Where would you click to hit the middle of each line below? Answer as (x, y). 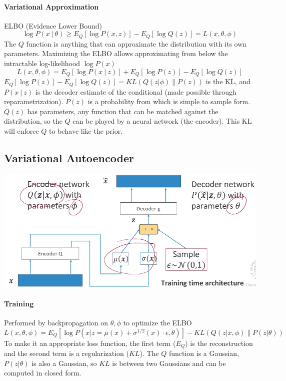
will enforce (21, 130)
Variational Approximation (51, 6)
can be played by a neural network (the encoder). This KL (162, 121)
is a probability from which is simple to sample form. (169, 101)
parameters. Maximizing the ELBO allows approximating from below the (116, 53)
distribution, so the (33, 121)
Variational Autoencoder (69, 157)
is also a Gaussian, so (64, 363)
